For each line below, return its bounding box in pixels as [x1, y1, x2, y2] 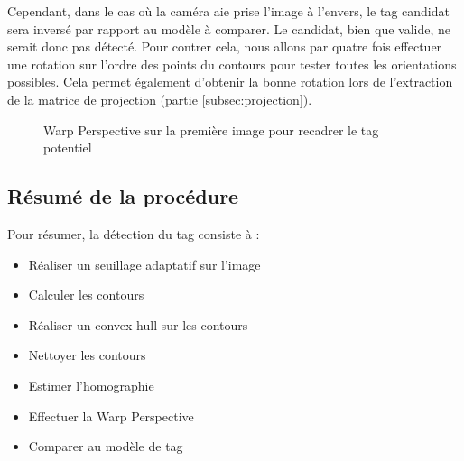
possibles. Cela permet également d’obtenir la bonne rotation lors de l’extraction [7, 72, 453, 91]
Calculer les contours [28, 285, 144, 304]
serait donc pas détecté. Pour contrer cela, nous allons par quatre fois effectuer [7, 37, 442, 56]
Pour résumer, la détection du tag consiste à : [7, 224, 260, 243]
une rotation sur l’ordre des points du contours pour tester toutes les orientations [7, 54, 457, 73]
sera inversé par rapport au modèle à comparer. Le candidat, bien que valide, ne [7, 19, 451, 38]
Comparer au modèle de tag [28, 437, 183, 456]
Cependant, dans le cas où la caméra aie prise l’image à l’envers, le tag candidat [7, 2, 450, 20]
